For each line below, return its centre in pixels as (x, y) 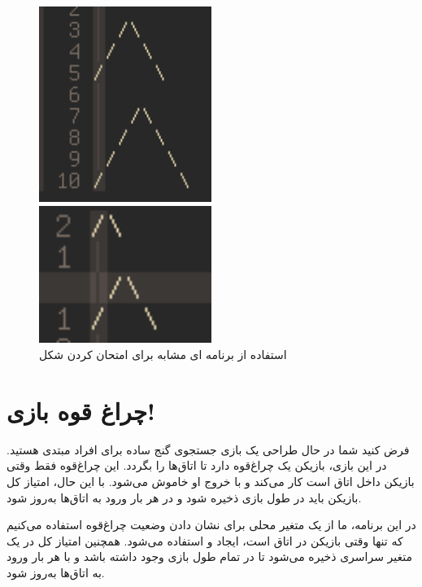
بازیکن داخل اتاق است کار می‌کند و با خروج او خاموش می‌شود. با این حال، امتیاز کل (211, 481)
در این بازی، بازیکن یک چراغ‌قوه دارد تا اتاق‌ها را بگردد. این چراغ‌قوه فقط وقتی (197, 465)
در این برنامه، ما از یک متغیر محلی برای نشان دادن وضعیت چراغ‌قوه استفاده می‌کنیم (211, 525)
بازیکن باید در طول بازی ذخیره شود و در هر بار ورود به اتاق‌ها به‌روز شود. (184, 497)
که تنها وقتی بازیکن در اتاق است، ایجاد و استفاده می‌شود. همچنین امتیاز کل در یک (205, 540)
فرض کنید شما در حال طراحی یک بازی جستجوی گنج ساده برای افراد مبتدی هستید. (208, 449)
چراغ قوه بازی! (81, 410)
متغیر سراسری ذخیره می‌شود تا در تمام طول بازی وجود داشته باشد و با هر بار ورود (210, 556)
